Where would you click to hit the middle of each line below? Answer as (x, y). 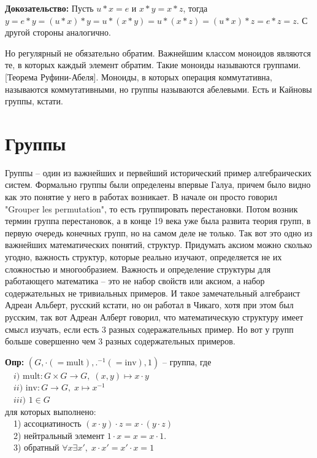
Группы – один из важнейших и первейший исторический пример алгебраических (158, 172)
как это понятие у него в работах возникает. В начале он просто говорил (141, 197)
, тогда (195, 8)
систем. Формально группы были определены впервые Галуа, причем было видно (158, 184)
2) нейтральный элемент (59, 435)
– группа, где (187, 361)
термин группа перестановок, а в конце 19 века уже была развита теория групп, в (158, 221)
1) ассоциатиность (48, 423)
